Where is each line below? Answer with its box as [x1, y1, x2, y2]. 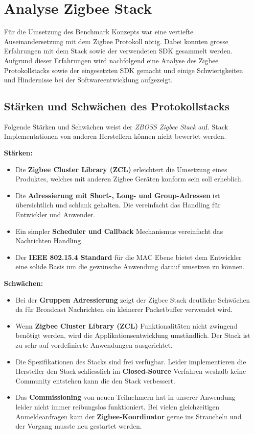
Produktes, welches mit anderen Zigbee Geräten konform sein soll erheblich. [15, 174, 243, 184]
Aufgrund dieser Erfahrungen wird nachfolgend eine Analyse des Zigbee [4, 55, 219, 65]
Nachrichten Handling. [15, 235, 83, 246]
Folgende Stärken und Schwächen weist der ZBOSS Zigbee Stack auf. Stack [4, 121, 228, 131]
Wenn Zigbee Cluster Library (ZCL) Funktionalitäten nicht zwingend [15, 320, 237, 331]
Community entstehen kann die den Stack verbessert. [15, 375, 175, 385]
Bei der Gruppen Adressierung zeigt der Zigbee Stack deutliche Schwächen [15, 294, 250, 305]
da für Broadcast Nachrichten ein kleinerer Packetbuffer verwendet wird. [15, 304, 233, 314]
